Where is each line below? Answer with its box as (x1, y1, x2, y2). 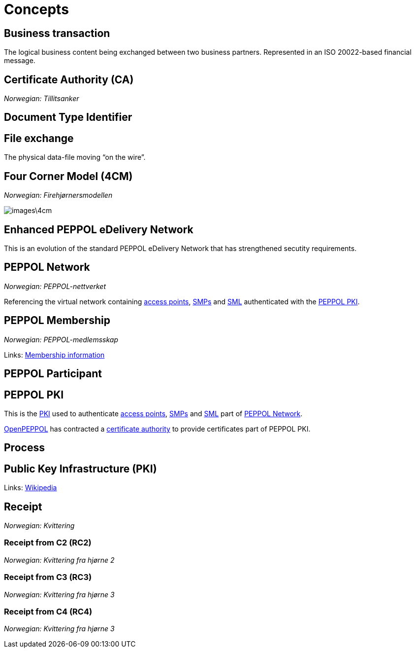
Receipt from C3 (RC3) (4, 572, 92, 582)
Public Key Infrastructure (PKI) (4, 462, 157, 475)
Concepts (4, 1, 69, 18)
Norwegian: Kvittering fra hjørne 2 (4, 555, 115, 564)
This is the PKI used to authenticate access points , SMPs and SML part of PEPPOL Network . (4, 409, 303, 418)
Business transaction (4, 27, 110, 39)
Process (4, 441, 45, 454)
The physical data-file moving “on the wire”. (4, 153, 146, 162)
